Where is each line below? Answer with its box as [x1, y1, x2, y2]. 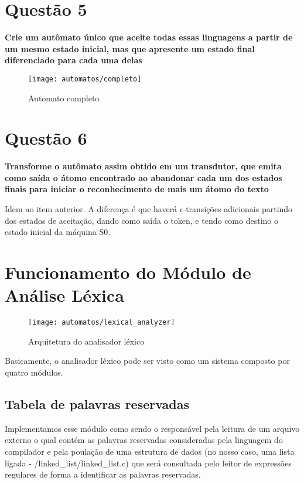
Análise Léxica [5, 283, 124, 307]
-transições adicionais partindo [183, 203, 293, 215]
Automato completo [28, 91, 100, 104]
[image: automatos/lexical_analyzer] [28, 318, 175, 327]
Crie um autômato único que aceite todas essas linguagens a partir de [5, 31, 293, 43]
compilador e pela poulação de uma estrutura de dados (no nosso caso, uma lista [5, 445, 295, 457]
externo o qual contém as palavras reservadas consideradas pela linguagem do [5, 434, 283, 446]
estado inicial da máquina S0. [5, 226, 111, 238]
